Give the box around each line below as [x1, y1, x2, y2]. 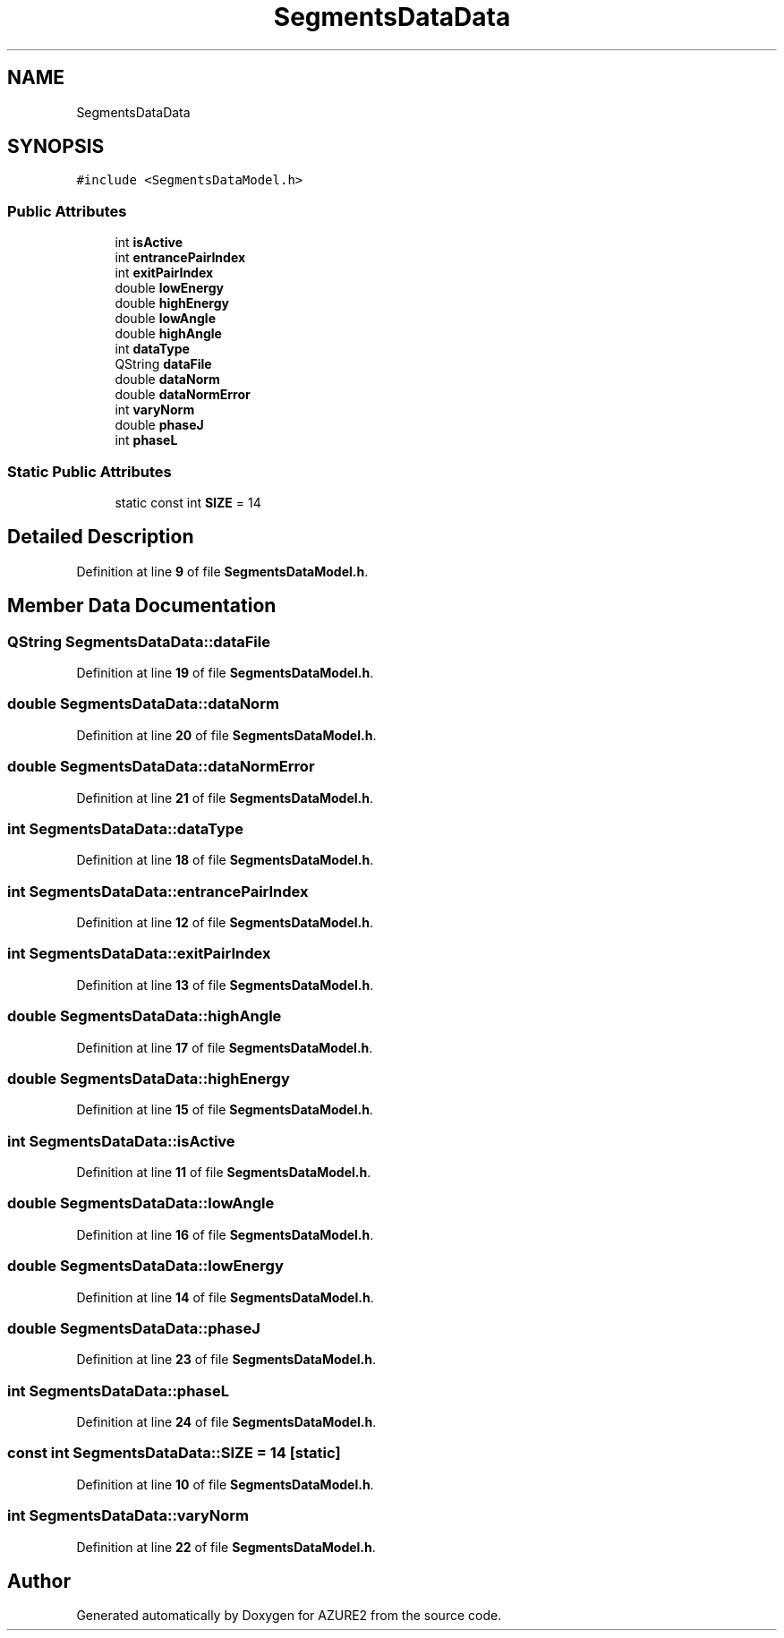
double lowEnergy [115, 280, 224, 296]
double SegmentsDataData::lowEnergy [7, 1257, 284, 1275]
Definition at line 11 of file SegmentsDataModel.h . [76, 1165, 371, 1180]
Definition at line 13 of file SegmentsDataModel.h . [76, 977, 374, 993]
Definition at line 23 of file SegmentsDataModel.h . [76, 1352, 377, 1368]
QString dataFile [115, 356, 212, 372]
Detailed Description [7, 525, 194, 549]
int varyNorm [115, 402, 195, 418]
